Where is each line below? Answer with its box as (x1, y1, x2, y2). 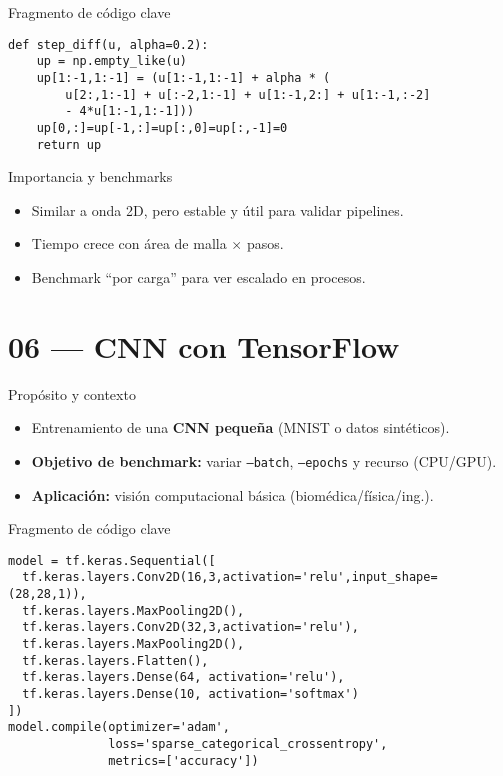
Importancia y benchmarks (8, 166, 173, 187)
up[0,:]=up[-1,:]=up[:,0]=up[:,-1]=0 (36, 120, 288, 135)
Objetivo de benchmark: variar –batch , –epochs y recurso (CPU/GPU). (31, 450, 497, 471)
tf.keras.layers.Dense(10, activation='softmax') (22, 686, 359, 701)
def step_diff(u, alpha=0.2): (8, 37, 209, 52)
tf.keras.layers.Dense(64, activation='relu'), (22, 670, 345, 685)
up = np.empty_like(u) (36, 54, 187, 69)
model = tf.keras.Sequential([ (8, 553, 216, 568)
